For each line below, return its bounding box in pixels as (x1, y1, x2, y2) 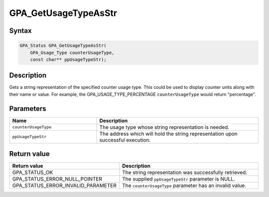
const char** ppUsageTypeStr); (30, 56, 107, 62)
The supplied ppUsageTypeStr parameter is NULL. (122, 176, 235, 183)
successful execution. (99, 136, 151, 143)
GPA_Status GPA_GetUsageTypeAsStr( (19, 43, 107, 48)
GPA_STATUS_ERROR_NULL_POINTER (12, 176, 102, 183)
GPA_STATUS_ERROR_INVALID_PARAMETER (12, 182, 117, 189)
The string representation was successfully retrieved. (122, 169, 248, 176)
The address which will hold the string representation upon (99, 130, 238, 137)
